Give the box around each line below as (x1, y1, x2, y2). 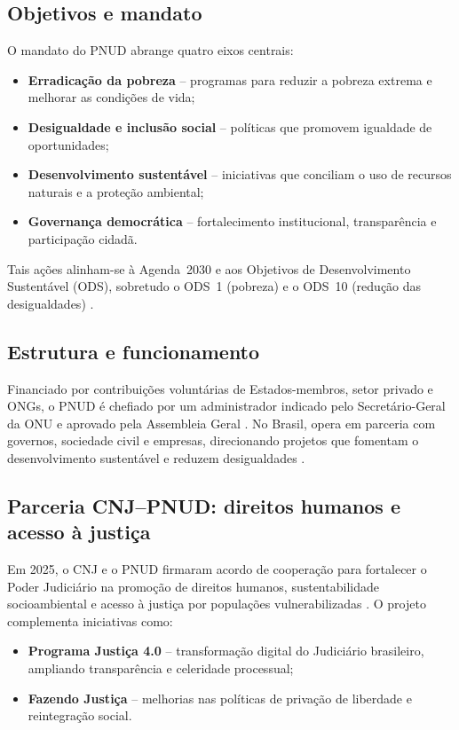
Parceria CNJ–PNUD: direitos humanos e (7, 491, 400, 519)
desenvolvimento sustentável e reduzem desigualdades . (7, 448, 305, 467)
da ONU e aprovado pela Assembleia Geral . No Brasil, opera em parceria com (7, 413, 436, 432)
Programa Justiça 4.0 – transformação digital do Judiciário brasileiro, (28, 641, 424, 660)
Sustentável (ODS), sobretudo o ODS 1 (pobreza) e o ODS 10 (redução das (7, 277, 422, 295)
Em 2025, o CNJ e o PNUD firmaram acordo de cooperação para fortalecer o (7, 560, 427, 578)
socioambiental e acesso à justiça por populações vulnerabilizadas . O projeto (7, 594, 426, 613)
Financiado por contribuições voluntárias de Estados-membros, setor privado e (7, 379, 433, 397)
